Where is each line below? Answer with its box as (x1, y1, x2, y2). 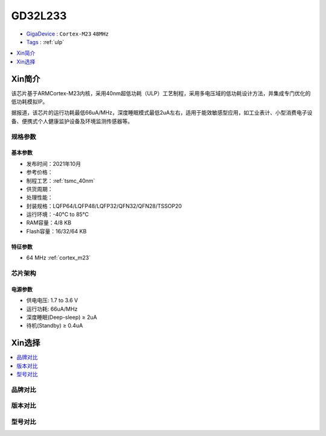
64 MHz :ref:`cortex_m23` (26, 254, 91, 262)
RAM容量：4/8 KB (26, 219, 72, 226)
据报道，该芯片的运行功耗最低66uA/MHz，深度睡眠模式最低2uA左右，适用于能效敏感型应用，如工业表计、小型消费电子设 (11, 109, 313, 116)
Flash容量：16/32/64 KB (26, 227, 87, 235)
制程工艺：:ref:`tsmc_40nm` (26, 177, 95, 184)
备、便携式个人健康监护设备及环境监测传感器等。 (11, 118, 133, 125)
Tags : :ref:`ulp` (26, 38, 65, 45)
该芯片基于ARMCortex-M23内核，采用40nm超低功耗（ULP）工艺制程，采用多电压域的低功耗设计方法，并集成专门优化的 (11, 89, 311, 96)
